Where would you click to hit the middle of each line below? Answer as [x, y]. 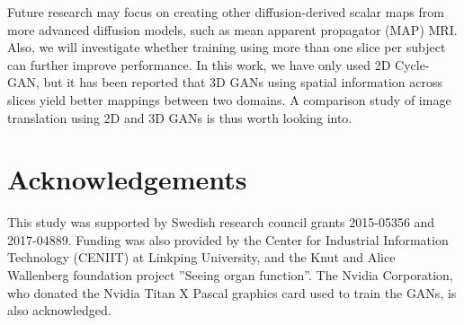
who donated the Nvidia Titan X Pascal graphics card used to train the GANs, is [232, 292]
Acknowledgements [127, 179]
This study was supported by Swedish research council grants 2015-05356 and [221, 222]
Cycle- [412, 64]
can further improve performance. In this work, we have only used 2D [199, 64]
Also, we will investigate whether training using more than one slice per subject [227, 47]
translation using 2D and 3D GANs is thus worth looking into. [180, 117]
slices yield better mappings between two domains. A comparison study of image [229, 99]
